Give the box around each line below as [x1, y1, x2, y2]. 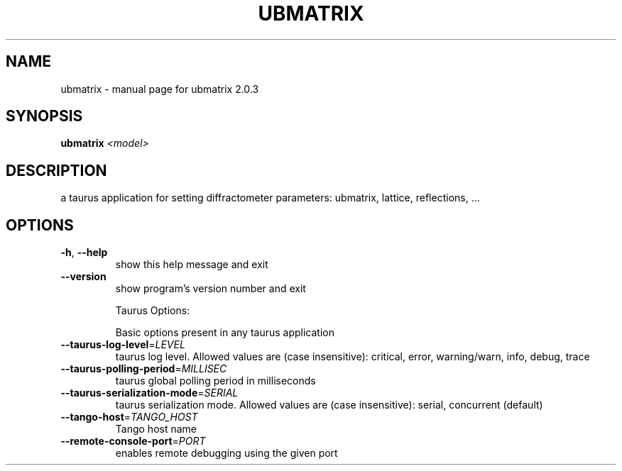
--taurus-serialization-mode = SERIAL [60, 387, 239, 399]
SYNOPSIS [6, 107, 83, 126]
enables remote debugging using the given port [115, 447, 338, 460]
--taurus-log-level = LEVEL [60, 338, 185, 351]
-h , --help [60, 246, 108, 259]
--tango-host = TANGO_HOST [60, 411, 198, 423]
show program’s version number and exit [115, 282, 306, 295]
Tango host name [115, 423, 197, 436]
